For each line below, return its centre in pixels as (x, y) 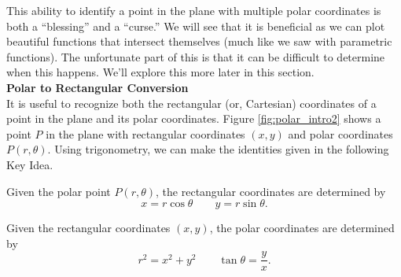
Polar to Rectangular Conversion (97, 87)
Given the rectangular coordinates (88, 228)
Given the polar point (59, 191)
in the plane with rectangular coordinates (145, 133)
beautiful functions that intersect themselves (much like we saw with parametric (199, 41)
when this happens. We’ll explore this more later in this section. (160, 72)
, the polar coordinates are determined (302, 228)
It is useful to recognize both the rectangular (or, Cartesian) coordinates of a (191, 103)
